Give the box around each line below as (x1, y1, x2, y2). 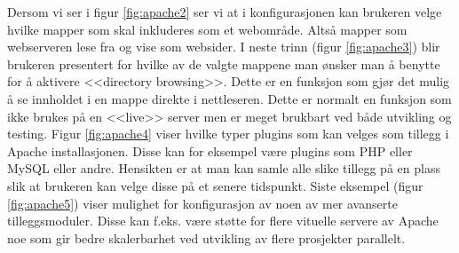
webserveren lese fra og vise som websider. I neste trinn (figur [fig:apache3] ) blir (7, 37, 440, 56)
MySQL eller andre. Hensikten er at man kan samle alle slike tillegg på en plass (7, 159, 440, 178)
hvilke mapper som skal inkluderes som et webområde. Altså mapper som (7, 20, 408, 38)
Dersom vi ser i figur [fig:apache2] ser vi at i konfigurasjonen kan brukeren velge (7, 3, 442, 20)
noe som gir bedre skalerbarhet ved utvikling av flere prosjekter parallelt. (7, 228, 406, 247)
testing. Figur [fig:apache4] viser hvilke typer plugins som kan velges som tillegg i (7, 124, 449, 143)
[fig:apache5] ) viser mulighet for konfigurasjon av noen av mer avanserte (7, 194, 398, 212)
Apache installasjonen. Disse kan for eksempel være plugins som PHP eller (7, 141, 413, 160)
